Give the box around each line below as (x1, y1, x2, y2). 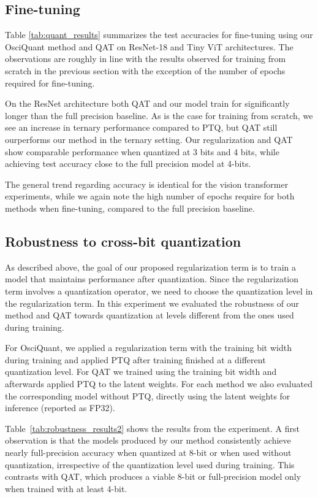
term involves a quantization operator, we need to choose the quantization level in (5, 284, 313, 297)
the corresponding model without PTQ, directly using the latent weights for (5, 389, 290, 402)
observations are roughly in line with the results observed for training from (5, 52, 286, 65)
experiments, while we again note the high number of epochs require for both (5, 190, 295, 202)
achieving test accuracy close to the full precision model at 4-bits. (5, 157, 251, 170)
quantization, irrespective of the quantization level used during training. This (5, 458, 295, 471)
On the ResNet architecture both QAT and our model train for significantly (5, 97, 290, 110)
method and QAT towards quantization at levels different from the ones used (5, 309, 294, 322)
